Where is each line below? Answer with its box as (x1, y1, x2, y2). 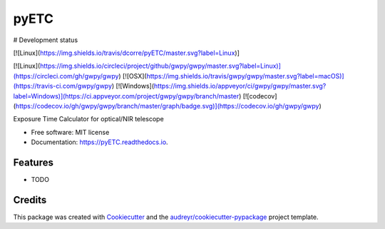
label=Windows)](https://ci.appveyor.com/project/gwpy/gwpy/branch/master (13, 91, 240, 100)
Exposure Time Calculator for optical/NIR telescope (13, 115, 164, 123)
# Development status (13, 36, 78, 44)
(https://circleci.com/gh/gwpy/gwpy (13, 71, 119, 80)
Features (13, 156, 53, 168)
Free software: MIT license (31, 128, 110, 136)
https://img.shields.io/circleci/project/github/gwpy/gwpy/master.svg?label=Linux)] (39, 61, 282, 71)
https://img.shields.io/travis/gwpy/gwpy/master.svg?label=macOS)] (146, 71, 345, 80)
